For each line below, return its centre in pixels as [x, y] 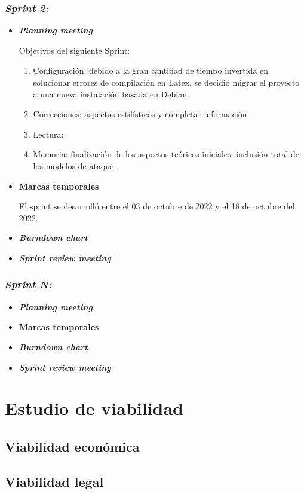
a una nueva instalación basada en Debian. [111, 94]
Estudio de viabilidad [94, 408]
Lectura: [48, 134]
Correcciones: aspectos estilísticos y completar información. [141, 114]
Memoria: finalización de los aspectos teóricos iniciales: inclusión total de [166, 154]
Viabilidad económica [72, 446]
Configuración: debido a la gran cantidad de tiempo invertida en [151, 70]
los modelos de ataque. [75, 165]
